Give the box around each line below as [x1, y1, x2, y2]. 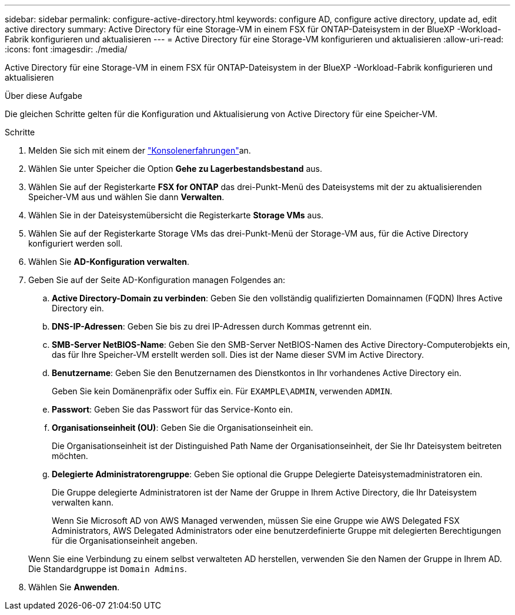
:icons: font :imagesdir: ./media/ [5, 44, 128, 54]
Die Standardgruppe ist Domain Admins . [28, 564, 187, 574]
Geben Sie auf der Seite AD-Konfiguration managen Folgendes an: [28, 275, 286, 285]
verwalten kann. [52, 497, 113, 507]
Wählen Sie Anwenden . [28, 582, 120, 592]
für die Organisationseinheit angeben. [52, 536, 198, 546]
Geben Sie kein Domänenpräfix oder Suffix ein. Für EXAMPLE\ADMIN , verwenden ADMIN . [52, 386, 393, 396]
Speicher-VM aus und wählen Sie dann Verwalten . [28, 192, 225, 202]
